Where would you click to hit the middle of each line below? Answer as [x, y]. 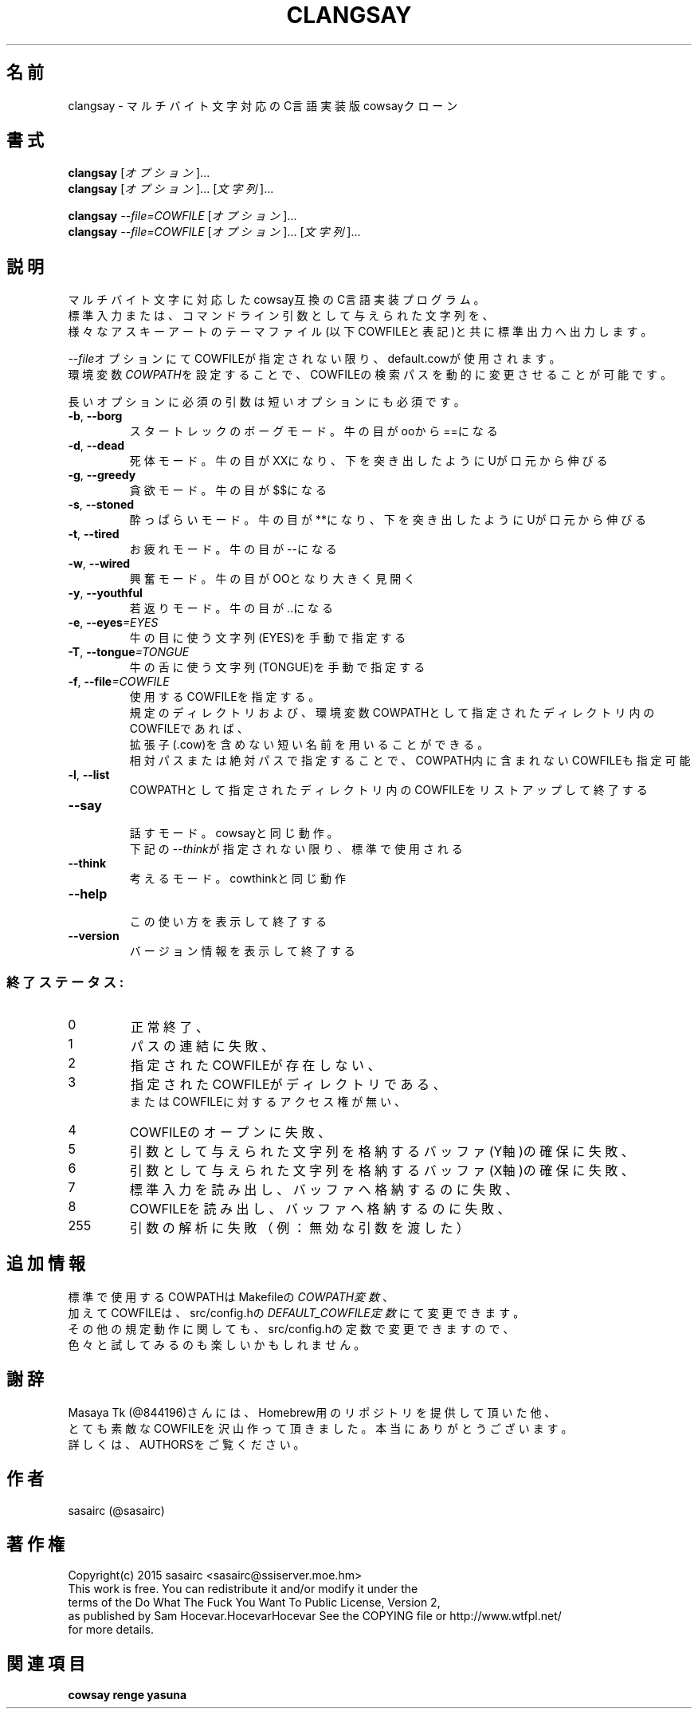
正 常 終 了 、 [169, 1027]
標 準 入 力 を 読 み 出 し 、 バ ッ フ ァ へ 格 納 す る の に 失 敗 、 [324, 1190]
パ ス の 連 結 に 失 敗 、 [202, 1046]
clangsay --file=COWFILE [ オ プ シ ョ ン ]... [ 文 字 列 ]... [214, 232]
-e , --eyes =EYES [113, 623]
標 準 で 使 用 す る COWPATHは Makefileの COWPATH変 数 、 [231, 1296]
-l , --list [89, 775]
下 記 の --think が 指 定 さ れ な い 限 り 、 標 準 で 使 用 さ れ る [296, 849]
